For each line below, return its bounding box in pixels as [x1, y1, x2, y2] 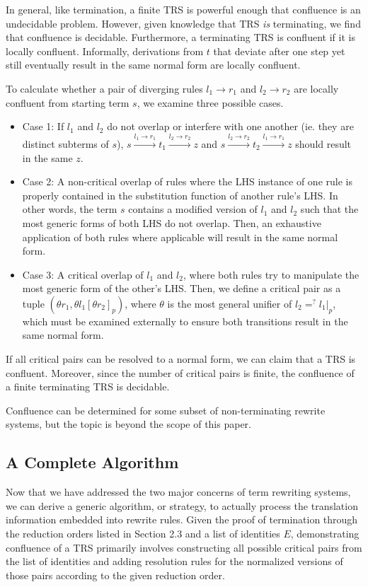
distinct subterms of [22, 136, 109, 151]
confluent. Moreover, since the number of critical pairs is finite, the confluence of [6, 365, 355, 380]
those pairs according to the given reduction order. [6, 567, 225, 582]
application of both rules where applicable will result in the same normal [22, 229, 338, 244]
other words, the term [22, 202, 117, 216]
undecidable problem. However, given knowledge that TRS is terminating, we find [6, 16, 361, 30]
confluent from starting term [6, 95, 130, 110]
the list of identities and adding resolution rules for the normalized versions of [6, 554, 343, 569]
